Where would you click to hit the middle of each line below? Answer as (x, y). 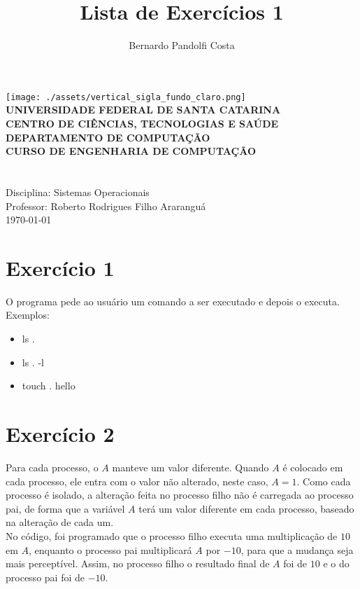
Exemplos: (28, 315)
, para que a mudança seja (297, 549)
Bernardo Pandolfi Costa (182, 45)
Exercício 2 (60, 434)
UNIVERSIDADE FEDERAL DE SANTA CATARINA (143, 110)
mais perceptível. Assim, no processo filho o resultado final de (138, 563)
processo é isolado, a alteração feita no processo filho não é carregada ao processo (180, 495)
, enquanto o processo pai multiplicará (110, 549)
